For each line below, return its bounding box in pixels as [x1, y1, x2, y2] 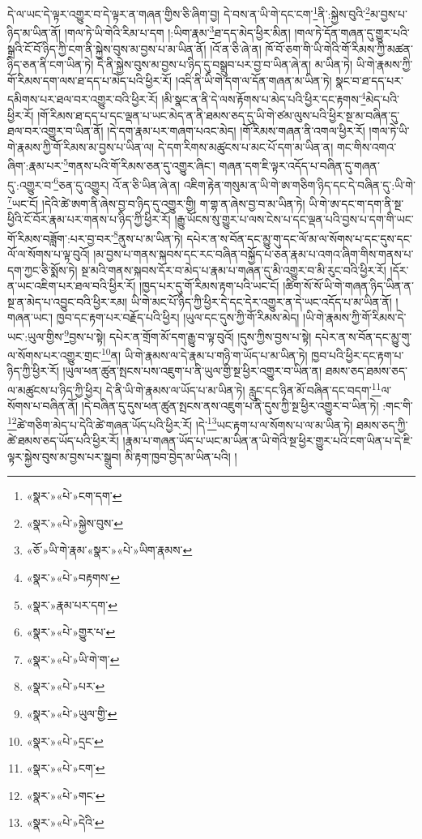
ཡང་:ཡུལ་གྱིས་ [7, 327, 65, 345]
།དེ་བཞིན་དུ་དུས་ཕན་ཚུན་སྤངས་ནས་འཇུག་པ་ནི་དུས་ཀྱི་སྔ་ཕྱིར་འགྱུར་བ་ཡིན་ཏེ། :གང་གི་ [81, 397, 413, 414]
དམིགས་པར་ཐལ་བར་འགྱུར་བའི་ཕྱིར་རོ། [7, 90, 158, 107]
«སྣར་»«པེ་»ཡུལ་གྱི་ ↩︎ [26, 705, 117, 721]
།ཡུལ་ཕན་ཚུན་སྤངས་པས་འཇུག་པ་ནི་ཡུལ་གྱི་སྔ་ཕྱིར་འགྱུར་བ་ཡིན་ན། [62, 362, 322, 379]
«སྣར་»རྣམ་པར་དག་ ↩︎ [26, 596, 117, 613]
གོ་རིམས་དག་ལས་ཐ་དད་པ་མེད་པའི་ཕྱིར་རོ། [7, 71, 173, 88]
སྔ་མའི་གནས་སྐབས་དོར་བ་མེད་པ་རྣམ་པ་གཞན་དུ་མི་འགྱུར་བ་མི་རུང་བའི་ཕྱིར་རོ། [81, 261, 386, 278]
